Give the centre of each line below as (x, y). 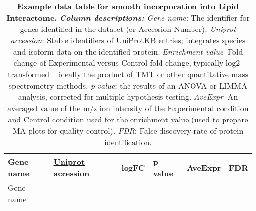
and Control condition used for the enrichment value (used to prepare (128, 119)
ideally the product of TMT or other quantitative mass (153, 74)
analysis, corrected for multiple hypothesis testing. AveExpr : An (128, 97)
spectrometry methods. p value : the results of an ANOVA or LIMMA (128, 85)
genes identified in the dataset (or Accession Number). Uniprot (128, 29)
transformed (29, 74)
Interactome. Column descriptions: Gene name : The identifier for (128, 17)
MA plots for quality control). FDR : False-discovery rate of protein (128, 131)
